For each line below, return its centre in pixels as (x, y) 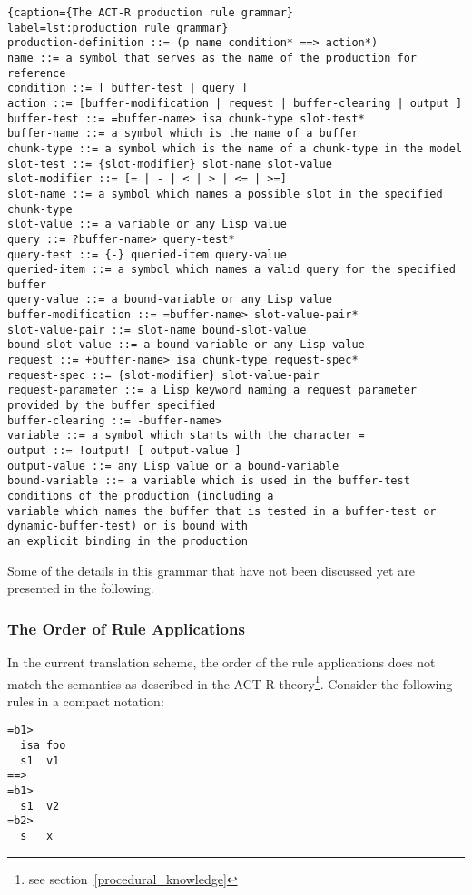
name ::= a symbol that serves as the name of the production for (212, 58)
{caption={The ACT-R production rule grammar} (150, 13)
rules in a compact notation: (86, 700)
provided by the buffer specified (112, 406)
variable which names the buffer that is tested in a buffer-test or (222, 511)
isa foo (43, 746)
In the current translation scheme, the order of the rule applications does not (221, 662)
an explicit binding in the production (128, 541)
